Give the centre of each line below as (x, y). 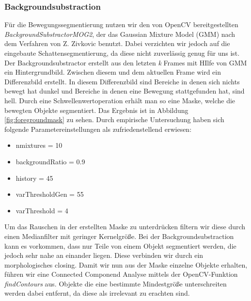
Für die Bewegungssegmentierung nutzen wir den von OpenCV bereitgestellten (121, 24)
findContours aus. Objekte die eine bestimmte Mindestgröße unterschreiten (116, 283)
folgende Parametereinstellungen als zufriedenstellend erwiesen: (98, 129)
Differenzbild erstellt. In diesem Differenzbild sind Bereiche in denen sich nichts (122, 81)
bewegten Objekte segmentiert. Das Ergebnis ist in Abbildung (96, 110)
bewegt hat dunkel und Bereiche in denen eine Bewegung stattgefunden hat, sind (125, 91)
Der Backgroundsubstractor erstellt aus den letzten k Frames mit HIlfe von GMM (126, 62)
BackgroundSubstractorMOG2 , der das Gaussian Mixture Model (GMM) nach (120, 34)
